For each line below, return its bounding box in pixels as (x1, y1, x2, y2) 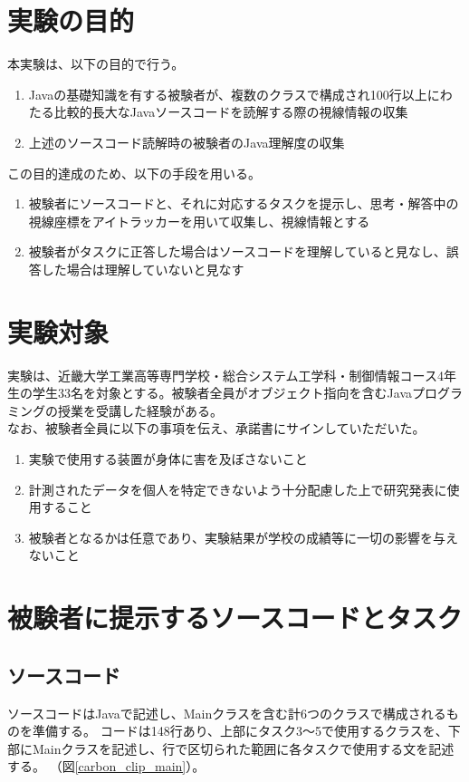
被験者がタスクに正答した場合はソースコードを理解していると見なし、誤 (28, 242, 459, 261)
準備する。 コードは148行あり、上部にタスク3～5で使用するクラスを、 (32, 721, 448, 740)
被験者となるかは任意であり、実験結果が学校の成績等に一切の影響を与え (28, 527, 459, 546)
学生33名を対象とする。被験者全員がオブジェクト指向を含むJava (32, 383, 412, 402)
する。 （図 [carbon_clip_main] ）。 (7, 757, 206, 776)
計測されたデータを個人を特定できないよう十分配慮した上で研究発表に (28, 479, 447, 498)
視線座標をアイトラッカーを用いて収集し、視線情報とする (28, 211, 370, 230)
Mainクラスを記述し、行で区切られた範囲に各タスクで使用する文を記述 (32, 739, 455, 758)
